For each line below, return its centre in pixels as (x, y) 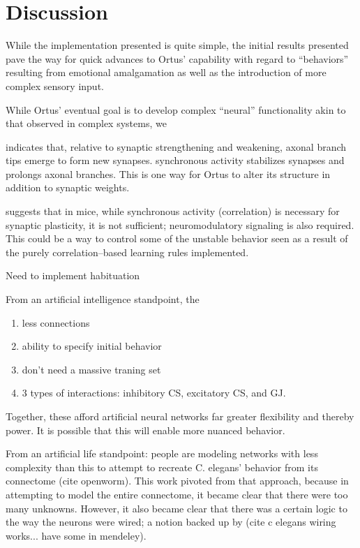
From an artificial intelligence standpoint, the (103, 299)
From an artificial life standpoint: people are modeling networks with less (162, 453)
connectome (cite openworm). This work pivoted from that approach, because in (177, 481)
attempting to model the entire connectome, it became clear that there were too (177, 494)
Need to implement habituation (73, 275)
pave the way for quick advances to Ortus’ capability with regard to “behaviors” (177, 58)
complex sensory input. (55, 86)
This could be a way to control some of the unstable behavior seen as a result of (177, 238)
